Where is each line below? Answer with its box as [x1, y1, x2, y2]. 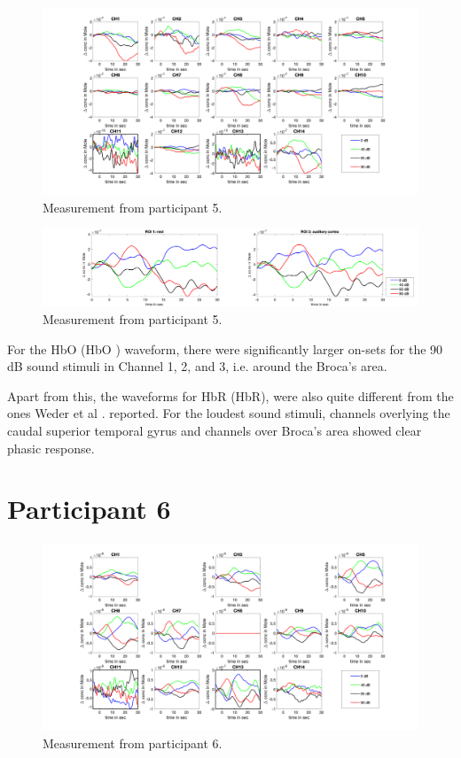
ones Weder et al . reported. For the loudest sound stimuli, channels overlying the [7, 404, 450, 422]
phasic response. [7, 438, 95, 457]
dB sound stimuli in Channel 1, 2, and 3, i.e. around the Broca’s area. [7, 357, 387, 375]
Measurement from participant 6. [43, 733, 223, 752]
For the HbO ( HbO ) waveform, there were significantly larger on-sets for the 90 [7, 339, 443, 358]
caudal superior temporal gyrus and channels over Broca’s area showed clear [7, 421, 422, 439]
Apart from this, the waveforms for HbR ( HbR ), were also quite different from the [7, 386, 454, 405]
